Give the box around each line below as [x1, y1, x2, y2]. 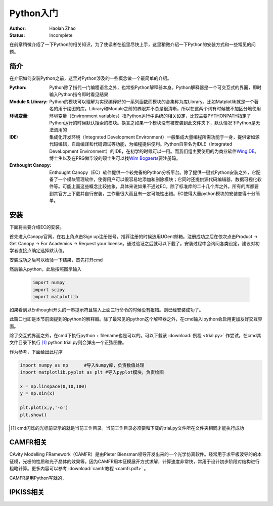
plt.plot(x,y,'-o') [20, 405, 68, 410]
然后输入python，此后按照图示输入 [9, 266, 82, 272]
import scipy [32, 287, 65, 293]
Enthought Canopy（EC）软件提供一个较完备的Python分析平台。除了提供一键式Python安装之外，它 [49, 169, 256, 175]
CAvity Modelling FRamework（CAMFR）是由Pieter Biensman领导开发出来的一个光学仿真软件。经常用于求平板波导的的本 [9, 451, 262, 457]
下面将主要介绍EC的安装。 [9, 224, 64, 230]
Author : [9, 25, 26, 31]
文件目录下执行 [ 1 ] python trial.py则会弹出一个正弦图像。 [9, 339, 127, 346]
